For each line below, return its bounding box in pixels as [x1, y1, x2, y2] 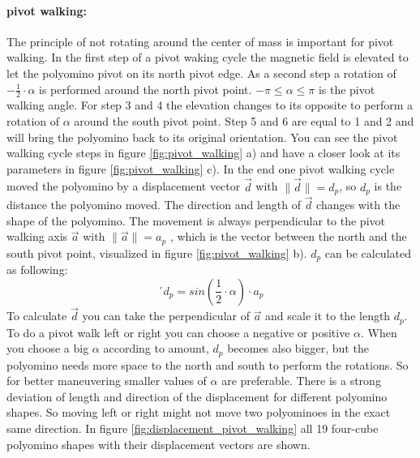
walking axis [6, 228, 68, 245]
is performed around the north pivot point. [39, 80, 252, 97]
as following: [6, 261, 68, 278]
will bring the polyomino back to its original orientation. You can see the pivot [6, 128, 398, 145]
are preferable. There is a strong [221, 372, 381, 389]
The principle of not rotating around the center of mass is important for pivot [6, 32, 394, 49]
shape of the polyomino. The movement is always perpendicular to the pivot [6, 212, 385, 229]
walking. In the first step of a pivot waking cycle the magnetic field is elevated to [6, 49, 409, 66]
